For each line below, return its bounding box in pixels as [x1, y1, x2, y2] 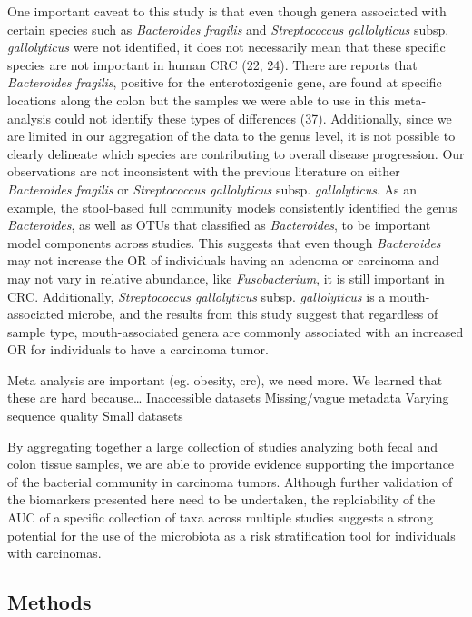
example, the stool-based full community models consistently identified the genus [7, 197, 457, 216]
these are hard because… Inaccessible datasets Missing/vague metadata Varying [7, 388, 449, 407]
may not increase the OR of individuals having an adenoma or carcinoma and [7, 251, 439, 270]
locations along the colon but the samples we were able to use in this [7, 90, 390, 109]
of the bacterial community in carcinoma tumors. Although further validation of [7, 472, 453, 491]
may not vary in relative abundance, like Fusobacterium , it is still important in [7, 268, 445, 287]
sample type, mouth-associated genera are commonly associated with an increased [7, 322, 464, 341]
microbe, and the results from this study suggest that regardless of [67, 304, 438, 323]
